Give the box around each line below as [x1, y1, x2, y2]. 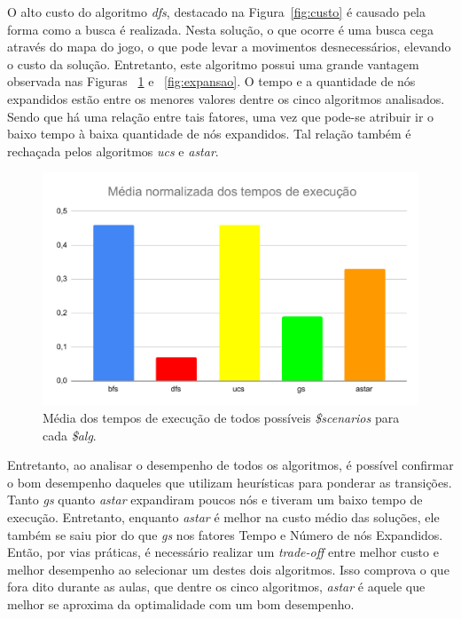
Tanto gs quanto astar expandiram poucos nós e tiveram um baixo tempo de [7, 490, 423, 509]
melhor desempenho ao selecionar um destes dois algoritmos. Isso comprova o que [7, 559, 449, 578]
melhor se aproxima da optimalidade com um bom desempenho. [7, 594, 355, 613]
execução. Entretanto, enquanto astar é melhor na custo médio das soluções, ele [7, 508, 440, 526]
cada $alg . [43, 425, 97, 444]
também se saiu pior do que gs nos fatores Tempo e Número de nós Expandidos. [7, 525, 443, 544]
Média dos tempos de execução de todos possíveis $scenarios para [43, 409, 400, 427]
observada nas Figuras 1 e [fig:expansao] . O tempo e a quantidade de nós [7, 72, 416, 91]
